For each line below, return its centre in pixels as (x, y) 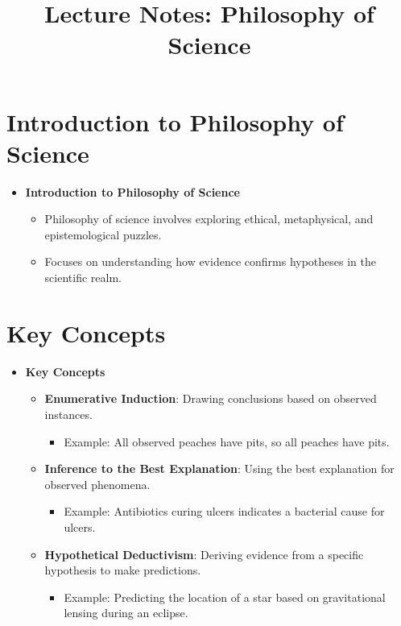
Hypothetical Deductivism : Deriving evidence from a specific (204, 554)
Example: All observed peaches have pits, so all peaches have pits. (227, 441)
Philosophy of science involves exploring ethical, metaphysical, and (209, 219)
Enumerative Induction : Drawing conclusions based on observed (211, 398)
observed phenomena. (97, 484)
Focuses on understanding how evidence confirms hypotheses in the (210, 261)
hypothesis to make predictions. (123, 570)
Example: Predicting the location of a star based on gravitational (225, 597)
